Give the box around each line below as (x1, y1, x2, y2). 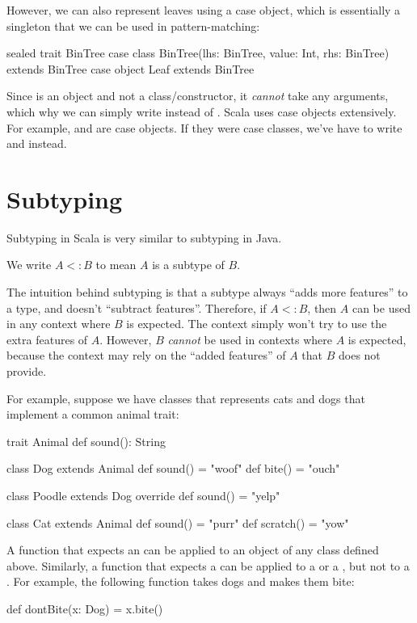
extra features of (6, 330, 88, 347)
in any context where (6, 315, 111, 332)
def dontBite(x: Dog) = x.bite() (6, 600, 163, 617)
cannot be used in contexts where (167, 330, 332, 347)
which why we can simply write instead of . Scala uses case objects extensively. (6, 103, 397, 120)
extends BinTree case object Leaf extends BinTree (6, 60, 255, 77)
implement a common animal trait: (6, 406, 179, 423)
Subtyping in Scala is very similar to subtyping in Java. (6, 229, 282, 246)
